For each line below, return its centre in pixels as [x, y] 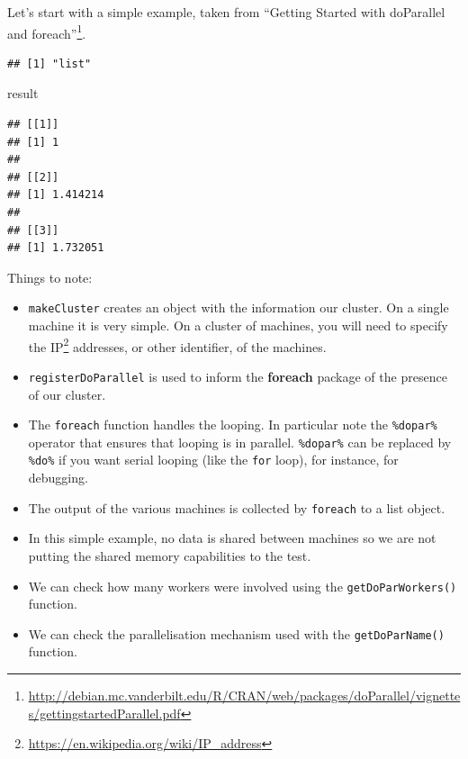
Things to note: [50, 277]
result [23, 93]
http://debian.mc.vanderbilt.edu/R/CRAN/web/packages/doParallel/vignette [244, 696]
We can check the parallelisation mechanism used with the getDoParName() [236, 633]
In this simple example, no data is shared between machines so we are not [232, 538]
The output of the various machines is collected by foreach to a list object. [237, 507]
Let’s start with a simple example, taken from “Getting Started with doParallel [226, 12]
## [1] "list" [49, 63]
